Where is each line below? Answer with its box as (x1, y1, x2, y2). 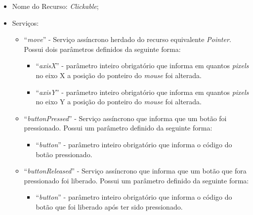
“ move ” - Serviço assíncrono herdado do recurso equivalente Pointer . (24, 34, 231, 44)
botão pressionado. (36, 149, 92, 159)
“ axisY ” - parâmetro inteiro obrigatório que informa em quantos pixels (36, 86, 249, 97)
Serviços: (12, 17, 39, 28)
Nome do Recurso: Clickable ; (12, 1, 99, 11)
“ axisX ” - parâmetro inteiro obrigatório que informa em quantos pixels (36, 60, 249, 71)
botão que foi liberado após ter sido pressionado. (36, 201, 183, 212)
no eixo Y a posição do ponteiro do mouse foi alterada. (36, 96, 202, 107)
